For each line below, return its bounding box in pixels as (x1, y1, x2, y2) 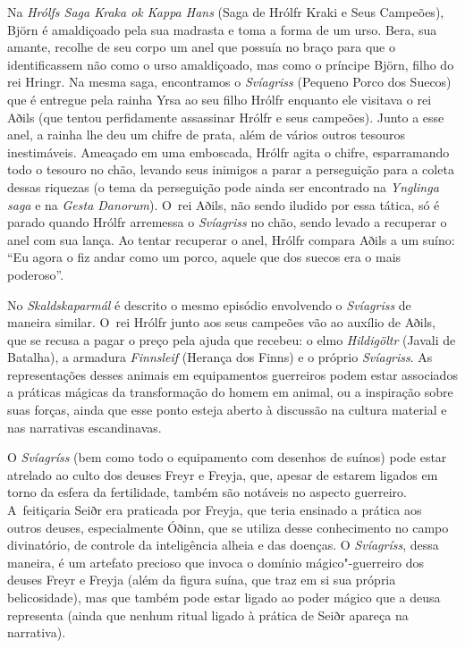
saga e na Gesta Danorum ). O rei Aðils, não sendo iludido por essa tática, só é (7, 195, 440, 214)
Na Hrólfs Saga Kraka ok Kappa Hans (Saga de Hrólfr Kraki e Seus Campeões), (7, 3, 444, 21)
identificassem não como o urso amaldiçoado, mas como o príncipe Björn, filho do (7, 55, 454, 73)
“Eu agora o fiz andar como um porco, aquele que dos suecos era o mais (7, 248, 402, 266)
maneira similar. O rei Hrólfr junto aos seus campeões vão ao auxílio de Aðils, (7, 313, 435, 332)
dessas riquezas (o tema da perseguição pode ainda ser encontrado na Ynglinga (7, 177, 439, 196)
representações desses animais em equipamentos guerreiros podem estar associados (7, 365, 458, 383)
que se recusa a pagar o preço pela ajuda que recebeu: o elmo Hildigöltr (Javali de (7, 330, 456, 349)
